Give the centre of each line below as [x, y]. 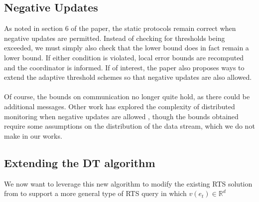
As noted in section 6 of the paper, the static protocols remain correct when [120, 28]
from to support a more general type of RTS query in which [95, 193]
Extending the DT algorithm [80, 162]
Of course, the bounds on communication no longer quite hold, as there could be [127, 97]
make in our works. [33, 135]
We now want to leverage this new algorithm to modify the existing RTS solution [128, 183]
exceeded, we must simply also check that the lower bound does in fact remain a [127, 48]
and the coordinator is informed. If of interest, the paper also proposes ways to [124, 67]
